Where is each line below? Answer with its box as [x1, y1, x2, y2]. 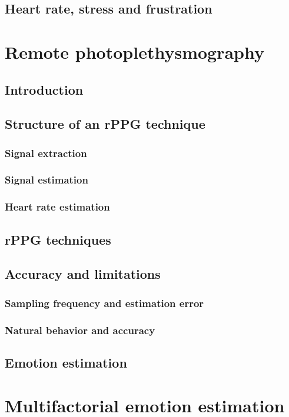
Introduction [5, 80, 84, 98]
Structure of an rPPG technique [5, 115, 205, 133]
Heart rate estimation [5, 199, 110, 214]
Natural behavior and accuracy [5, 322, 155, 337]
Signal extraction [5, 145, 87, 160]
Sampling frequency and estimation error [5, 295, 204, 310]
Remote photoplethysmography [5, 39, 264, 64]
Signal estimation [5, 172, 88, 187]
